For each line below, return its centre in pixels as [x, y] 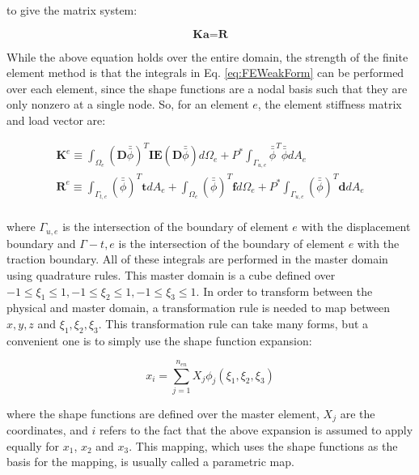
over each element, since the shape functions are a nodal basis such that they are [207, 88]
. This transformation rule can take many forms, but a [233, 323]
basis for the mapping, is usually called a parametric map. [150, 462]
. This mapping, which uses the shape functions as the [263, 445]
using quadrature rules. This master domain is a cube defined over [171, 274]
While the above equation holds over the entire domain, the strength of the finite [207, 56]
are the [358, 413]
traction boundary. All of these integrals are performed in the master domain [197, 259]
